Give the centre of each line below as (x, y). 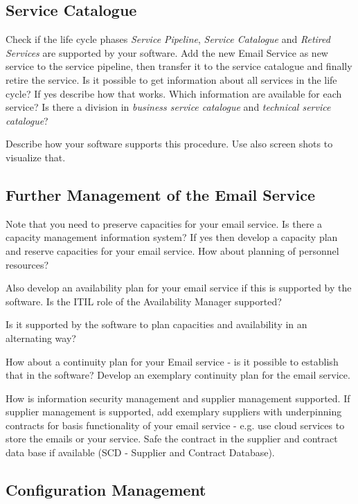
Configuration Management (106, 490)
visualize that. (36, 157)
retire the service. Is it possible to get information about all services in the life (171, 79)
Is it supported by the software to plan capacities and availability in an (156, 324)
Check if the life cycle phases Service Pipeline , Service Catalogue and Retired (168, 39)
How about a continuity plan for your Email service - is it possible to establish (172, 361)
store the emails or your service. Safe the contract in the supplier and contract (172, 439)
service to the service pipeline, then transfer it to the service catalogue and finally (179, 66)
